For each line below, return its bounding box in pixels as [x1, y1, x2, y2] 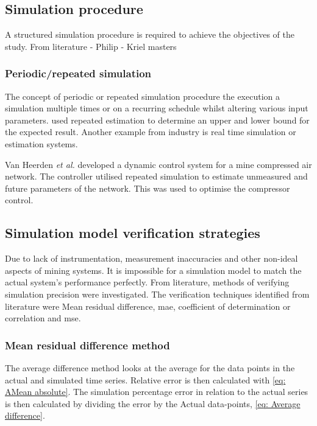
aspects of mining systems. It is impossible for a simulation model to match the [5, 264, 302, 276]
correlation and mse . [5, 312, 81, 324]
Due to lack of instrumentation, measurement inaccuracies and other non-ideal [5, 252, 298, 265]
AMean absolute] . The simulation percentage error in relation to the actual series [5, 385, 308, 398]
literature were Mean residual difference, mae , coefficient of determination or [5, 299, 291, 312]
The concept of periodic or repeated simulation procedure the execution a [5, 89, 280, 102]
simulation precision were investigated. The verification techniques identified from [5, 287, 310, 300]
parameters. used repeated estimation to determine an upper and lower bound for [5, 113, 310, 126]
